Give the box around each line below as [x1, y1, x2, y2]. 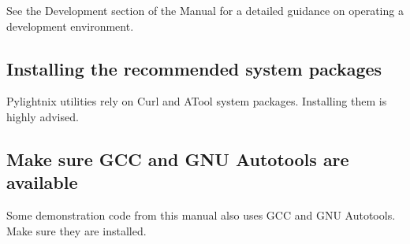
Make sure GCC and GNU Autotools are [6, 146, 349, 171]
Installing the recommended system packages [6, 56, 382, 80]
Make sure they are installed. [6, 222, 147, 238]
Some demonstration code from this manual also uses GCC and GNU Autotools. [6, 207, 396, 224]
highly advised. [6, 108, 79, 124]
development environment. [6, 17, 134, 34]
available [6, 170, 78, 194]
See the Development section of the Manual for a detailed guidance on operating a [6, 2, 404, 18]
